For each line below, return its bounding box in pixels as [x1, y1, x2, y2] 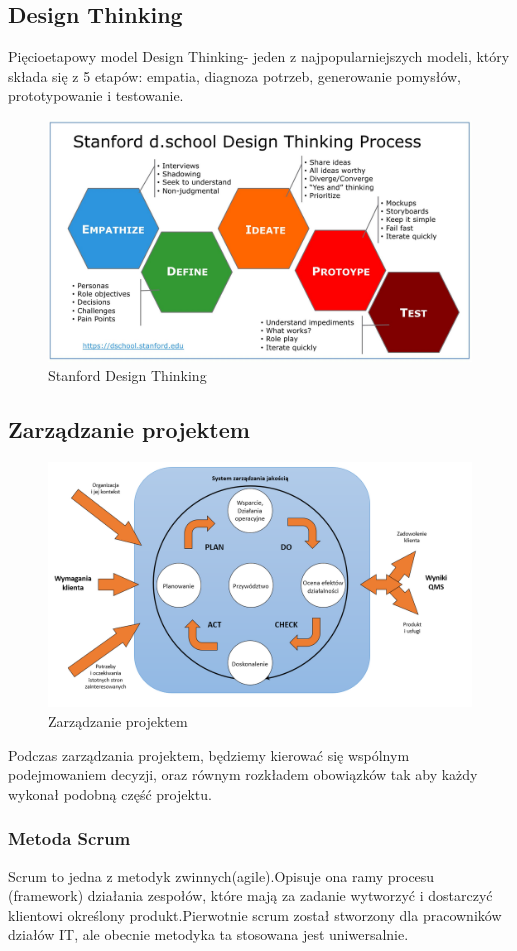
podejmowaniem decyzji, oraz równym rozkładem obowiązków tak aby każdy [8, 764, 478, 785]
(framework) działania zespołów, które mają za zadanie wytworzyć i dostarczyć [8, 885, 493, 906]
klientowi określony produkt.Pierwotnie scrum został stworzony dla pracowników [8, 904, 502, 925]
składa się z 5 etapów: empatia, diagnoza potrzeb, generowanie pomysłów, [8, 65, 462, 86]
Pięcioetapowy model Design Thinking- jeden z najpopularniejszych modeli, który [8, 46, 510, 67]
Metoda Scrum [8, 826, 131, 851]
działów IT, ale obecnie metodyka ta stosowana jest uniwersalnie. [8, 924, 409, 945]
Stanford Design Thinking [48, 365, 207, 386]
